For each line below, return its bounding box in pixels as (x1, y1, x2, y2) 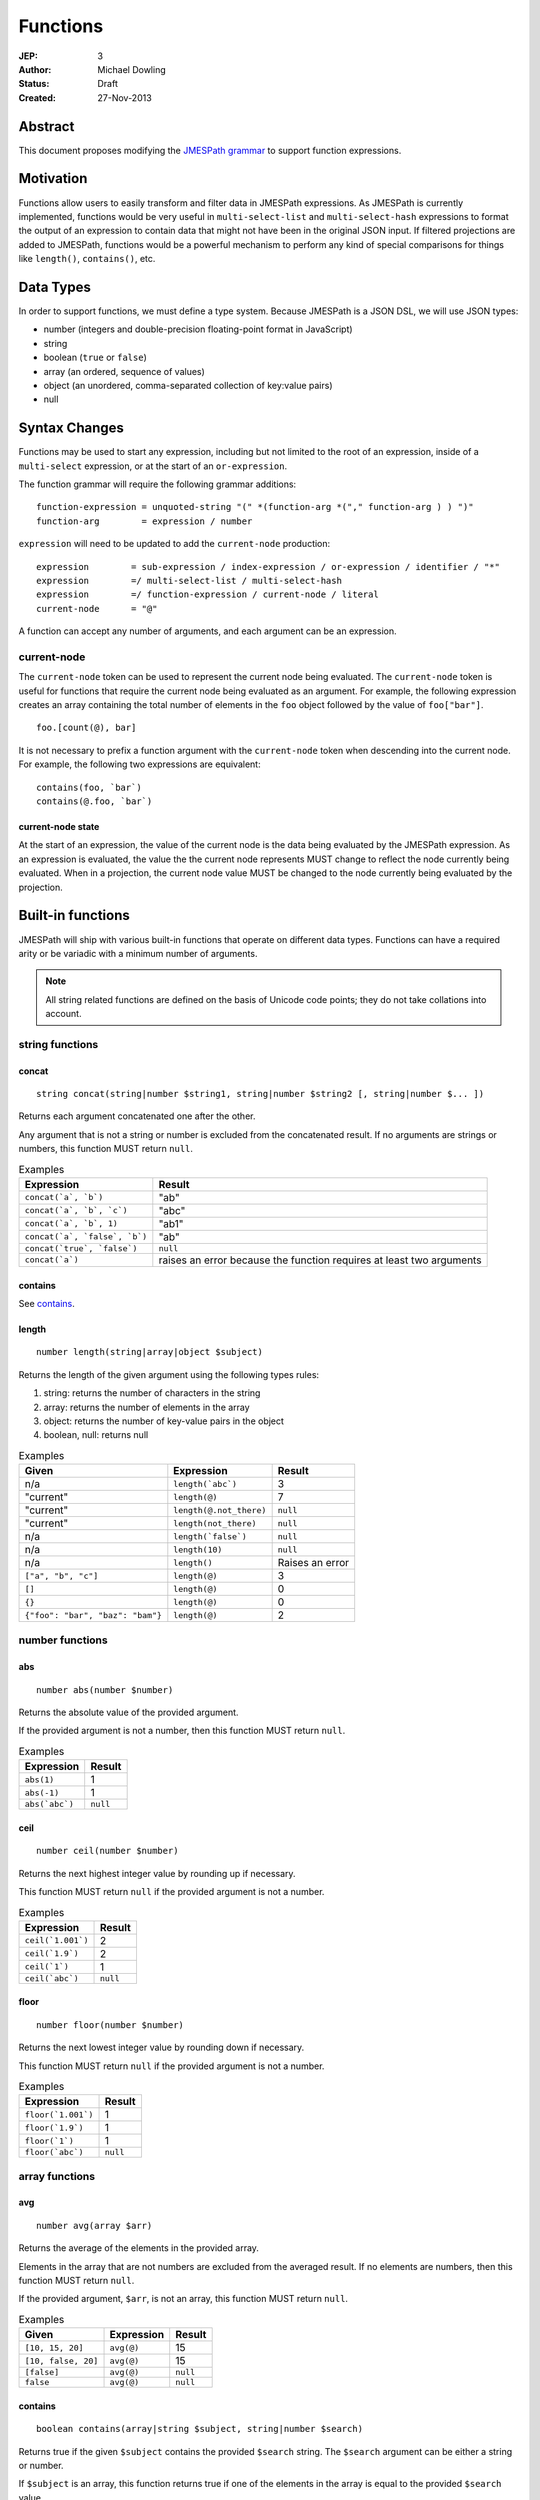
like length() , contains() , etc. (18, 253, 156, 265)
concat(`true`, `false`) (24, 1243, 138, 1254)
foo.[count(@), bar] (36, 722, 137, 734)
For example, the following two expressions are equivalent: (18, 758, 261, 770)
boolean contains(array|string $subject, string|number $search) (36, 2423, 364, 2435)
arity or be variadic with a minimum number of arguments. (18, 947, 258, 959)
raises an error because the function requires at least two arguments (158, 1253, 482, 1267)
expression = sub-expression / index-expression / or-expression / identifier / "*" (36, 561, 500, 572)
